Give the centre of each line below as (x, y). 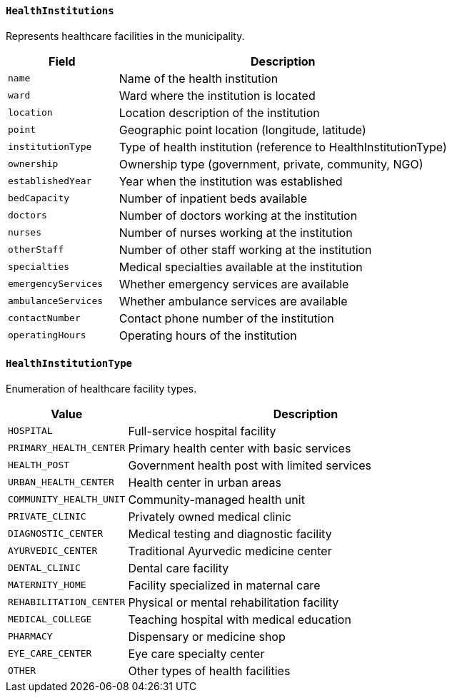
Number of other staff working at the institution (245, 249)
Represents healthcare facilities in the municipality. (125, 36)
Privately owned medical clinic (210, 516)
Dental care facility (179, 568)
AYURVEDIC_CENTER (53, 551)
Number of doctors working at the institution (238, 215)
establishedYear (50, 181)
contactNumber (44, 318)
